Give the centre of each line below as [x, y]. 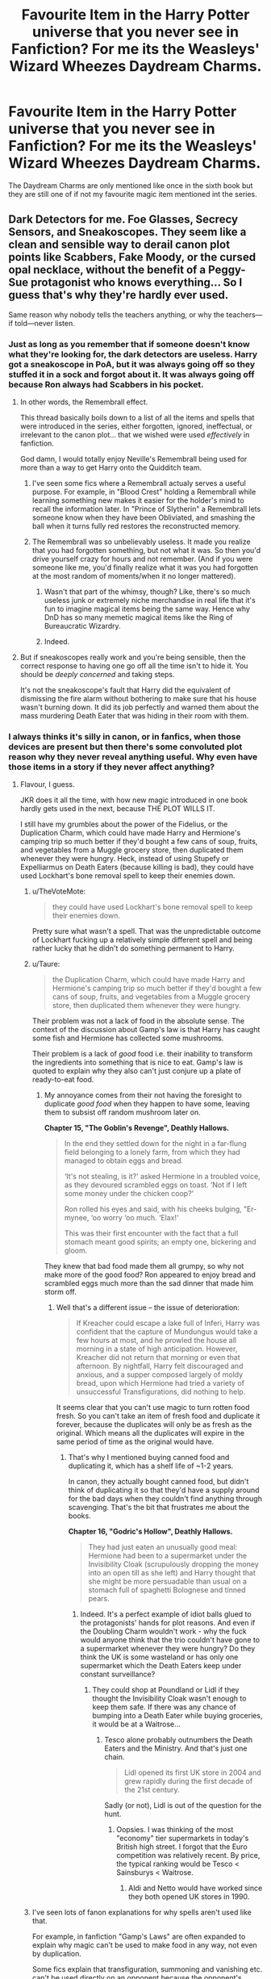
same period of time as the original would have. [135, 1441]
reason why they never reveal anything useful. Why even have [133, 756]
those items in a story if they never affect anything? [112, 767]
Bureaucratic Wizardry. [82, 626]
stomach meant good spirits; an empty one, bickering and [160, 1242]
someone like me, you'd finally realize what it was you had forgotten [145, 567]
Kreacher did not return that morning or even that [158, 1358]
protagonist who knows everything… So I [137, 283]
